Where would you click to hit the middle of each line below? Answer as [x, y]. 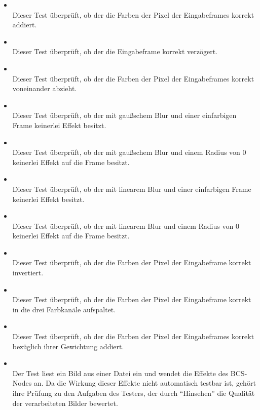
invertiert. [28, 273]
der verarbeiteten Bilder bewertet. [65, 403]
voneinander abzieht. [45, 88]
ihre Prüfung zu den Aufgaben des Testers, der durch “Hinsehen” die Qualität [134, 393]
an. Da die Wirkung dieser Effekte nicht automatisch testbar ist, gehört [145, 383]
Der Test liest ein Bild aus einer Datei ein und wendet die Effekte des [120, 373]
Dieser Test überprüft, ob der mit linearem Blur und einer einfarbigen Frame [132, 189]
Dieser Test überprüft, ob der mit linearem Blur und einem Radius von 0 [126, 225]
